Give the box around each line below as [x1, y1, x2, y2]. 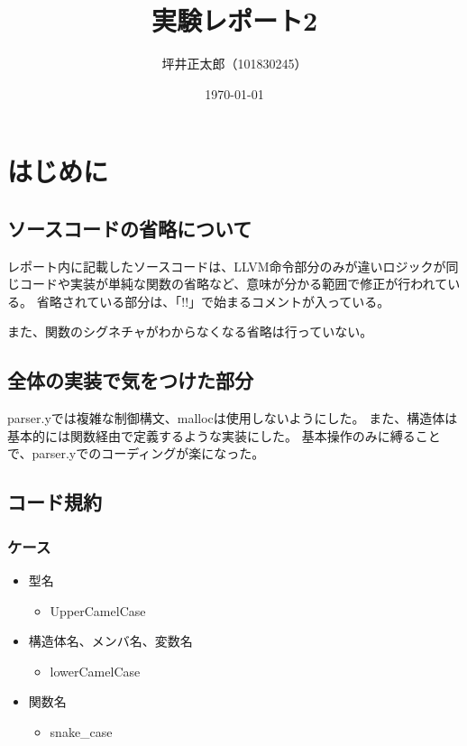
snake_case [50, 723, 113, 741]
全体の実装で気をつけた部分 [7, 366, 253, 394]
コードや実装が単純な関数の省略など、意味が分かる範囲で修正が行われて [19, 274, 448, 293]
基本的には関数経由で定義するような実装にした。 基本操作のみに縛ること [7, 426, 441, 445]
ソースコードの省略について [7, 214, 252, 242]
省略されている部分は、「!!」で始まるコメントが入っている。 [36, 291, 390, 310]
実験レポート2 [151, 2, 318, 39]
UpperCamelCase [50, 601, 146, 620]
